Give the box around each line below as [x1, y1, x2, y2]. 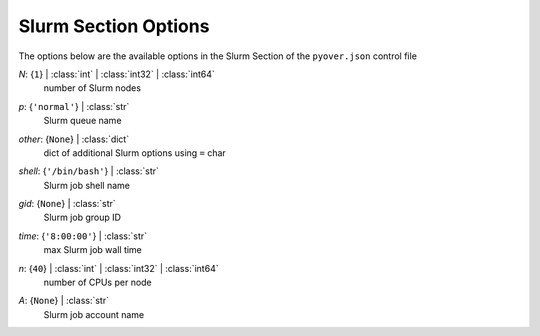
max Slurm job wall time [43, 244, 142, 256]
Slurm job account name [43, 308, 145, 320]
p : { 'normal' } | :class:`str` [18, 100, 130, 112]
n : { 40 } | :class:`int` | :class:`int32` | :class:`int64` [18, 262, 219, 274]
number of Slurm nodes [43, 82, 142, 94]
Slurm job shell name [43, 179, 130, 191]
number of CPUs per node [43, 276, 152, 289]
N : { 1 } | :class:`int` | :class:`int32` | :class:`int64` [18, 68, 215, 80]
